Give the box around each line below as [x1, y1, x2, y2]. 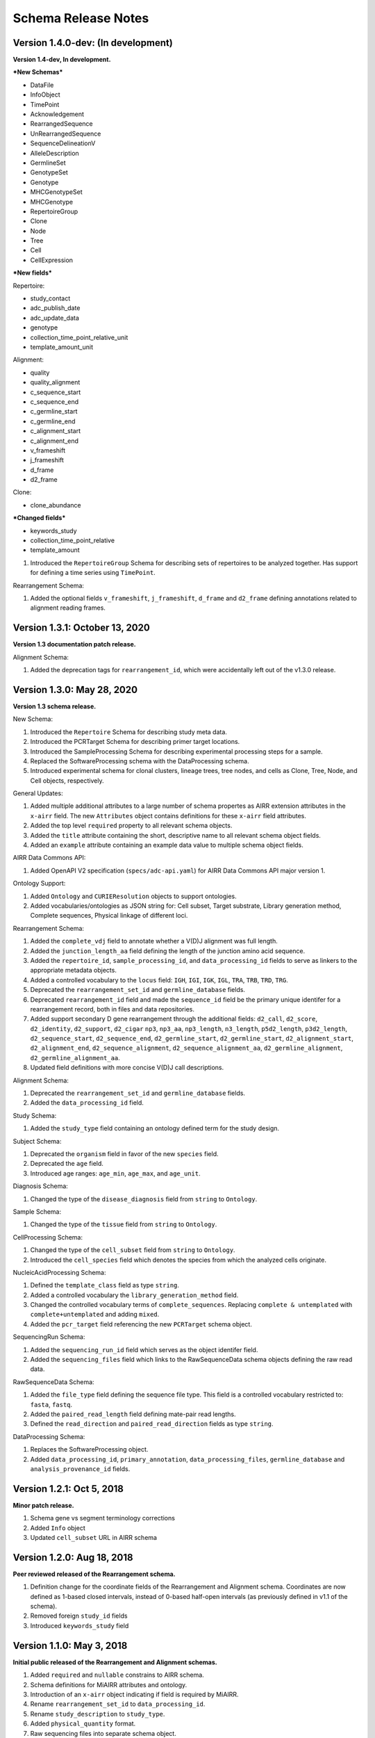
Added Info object [30, 1523, 86, 1532]
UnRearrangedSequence [30, 129, 101, 138]
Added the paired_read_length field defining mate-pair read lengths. [30, 1410, 236, 1418]
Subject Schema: [12, 1137, 62, 1145]
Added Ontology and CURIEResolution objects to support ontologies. [30, 892, 237, 900]
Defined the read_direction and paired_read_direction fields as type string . [30, 1420, 274, 1428]
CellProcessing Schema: [12, 1233, 83, 1241]
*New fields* [12, 268, 52, 277]
